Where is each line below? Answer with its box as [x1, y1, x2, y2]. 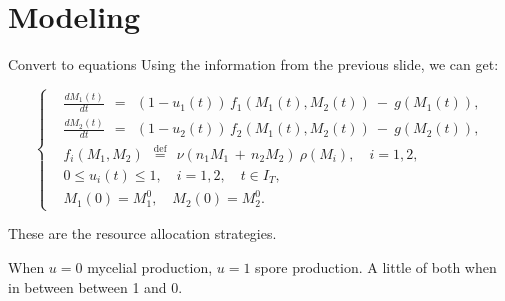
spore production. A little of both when [255, 256, 497, 277]
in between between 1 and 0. [8, 276, 183, 297]
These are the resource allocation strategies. [8, 223, 277, 244]
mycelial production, [87, 256, 213, 277]
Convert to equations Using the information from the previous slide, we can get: [8, 54, 499, 75]
